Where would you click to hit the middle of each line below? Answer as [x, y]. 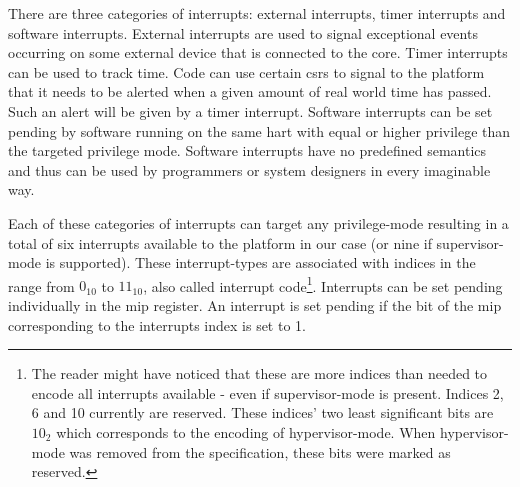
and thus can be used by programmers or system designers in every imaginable [249, 169]
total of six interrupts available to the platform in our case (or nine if [220, 242]
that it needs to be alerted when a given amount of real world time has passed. [250, 91]
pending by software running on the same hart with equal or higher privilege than [259, 130]
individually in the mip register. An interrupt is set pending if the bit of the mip [255, 304]
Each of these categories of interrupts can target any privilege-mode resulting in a [258, 222]
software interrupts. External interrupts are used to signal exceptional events [243, 32]
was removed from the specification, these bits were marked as [260, 451]
